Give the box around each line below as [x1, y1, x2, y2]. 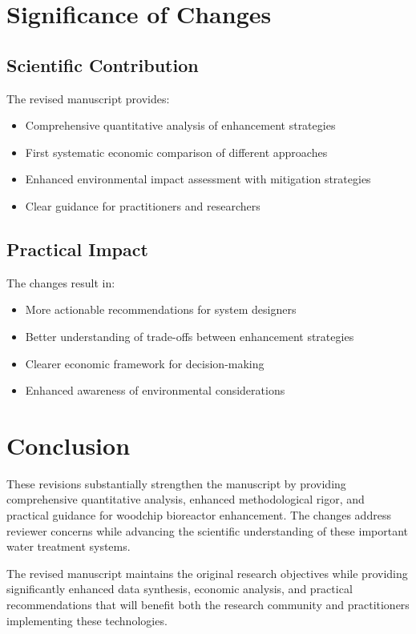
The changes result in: [6, 274, 115, 291]
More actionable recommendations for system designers [25, 301, 297, 318]
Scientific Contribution [6, 52, 199, 77]
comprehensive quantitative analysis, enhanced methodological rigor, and [6, 491, 365, 508]
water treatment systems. [6, 538, 131, 555]
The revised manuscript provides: [6, 90, 170, 106]
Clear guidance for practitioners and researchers [25, 197, 261, 214]
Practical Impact [6, 236, 148, 261]
